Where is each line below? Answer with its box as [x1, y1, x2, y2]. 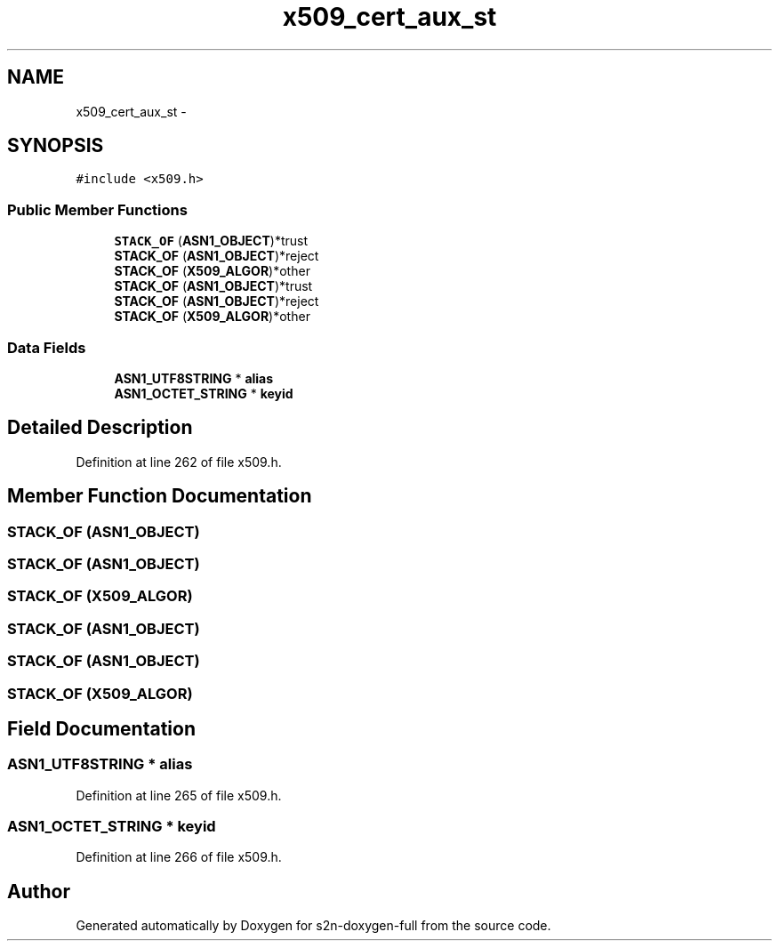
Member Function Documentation [7, 485, 312, 508]
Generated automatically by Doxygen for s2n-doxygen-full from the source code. [76, 918, 551, 934]
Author [7, 880, 70, 903]
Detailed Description [7, 416, 193, 439]
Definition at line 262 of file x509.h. [76, 454, 282, 470]
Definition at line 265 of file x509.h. [76, 787, 282, 803]
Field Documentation [7, 717, 196, 740]
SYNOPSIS [7, 134, 104, 157]
